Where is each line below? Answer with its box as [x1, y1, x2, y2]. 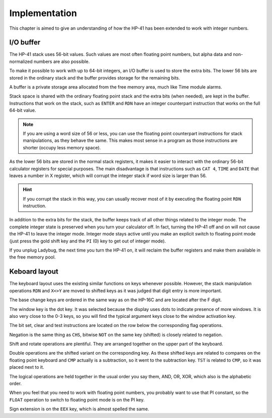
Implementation [9, 8, 78, 19]
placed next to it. [9, 364, 44, 370]
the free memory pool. [9, 254, 56, 260]
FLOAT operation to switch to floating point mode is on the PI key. [9, 396, 145, 402]
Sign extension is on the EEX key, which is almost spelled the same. [9, 406, 150, 412]
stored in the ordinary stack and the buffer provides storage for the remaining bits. [9, 74, 180, 80]
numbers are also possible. [33, 58, 90, 64]
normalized [9, 58, 33, 64]
